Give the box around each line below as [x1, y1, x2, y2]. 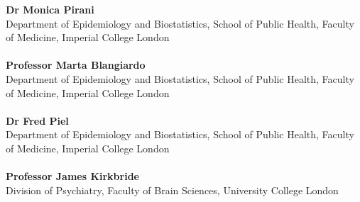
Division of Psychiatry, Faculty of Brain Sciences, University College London [6, 182, 339, 197]
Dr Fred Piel [6, 113, 69, 128]
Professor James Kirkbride [6, 169, 139, 184]
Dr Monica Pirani [6, 2, 94, 16]
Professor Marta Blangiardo [6, 57, 146, 72]
